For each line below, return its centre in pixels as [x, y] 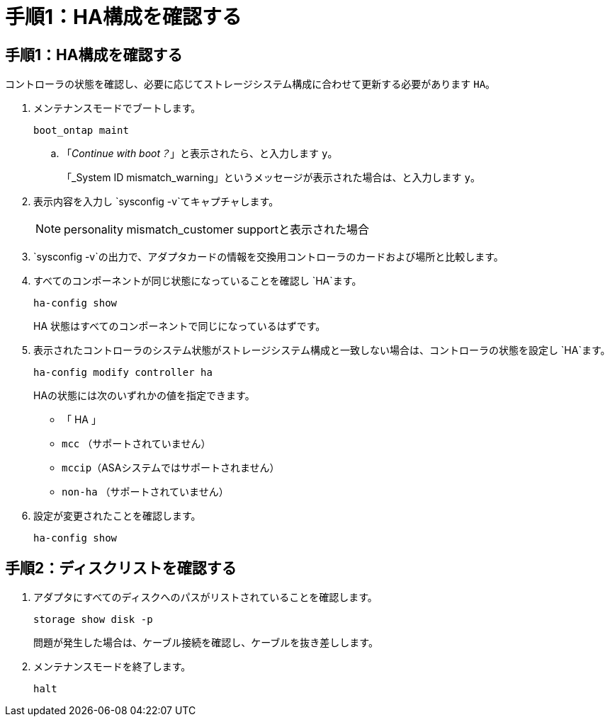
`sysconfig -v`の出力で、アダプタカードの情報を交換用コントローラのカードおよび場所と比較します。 [269, 257]
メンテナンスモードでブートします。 [117, 108]
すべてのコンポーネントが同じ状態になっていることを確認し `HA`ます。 [198, 281]
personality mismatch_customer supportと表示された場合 [216, 230]
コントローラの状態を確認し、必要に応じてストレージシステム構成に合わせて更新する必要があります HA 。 [250, 84]
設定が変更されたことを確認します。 [117, 516]
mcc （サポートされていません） [136, 444]
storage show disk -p [93, 620]
